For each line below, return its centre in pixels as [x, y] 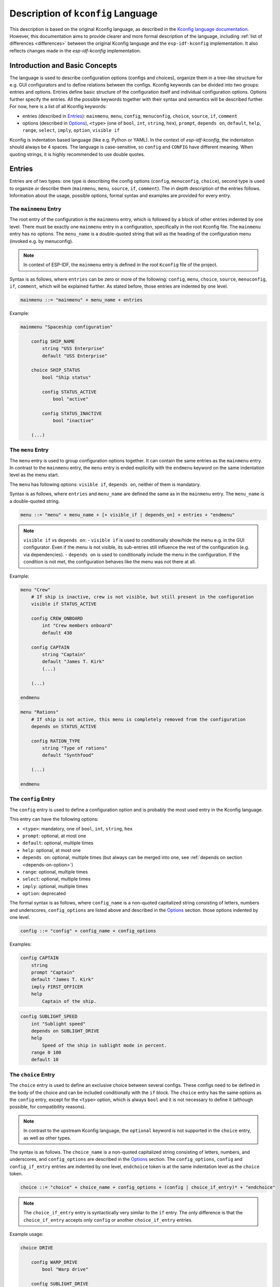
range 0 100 [46, 1053]
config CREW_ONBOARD [57, 619]
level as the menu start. [34, 475]
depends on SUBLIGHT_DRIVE [65, 1031]
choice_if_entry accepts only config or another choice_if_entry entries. [108, 1220]
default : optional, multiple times [58, 843]
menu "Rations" [39, 712]
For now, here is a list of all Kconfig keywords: [58, 107]
